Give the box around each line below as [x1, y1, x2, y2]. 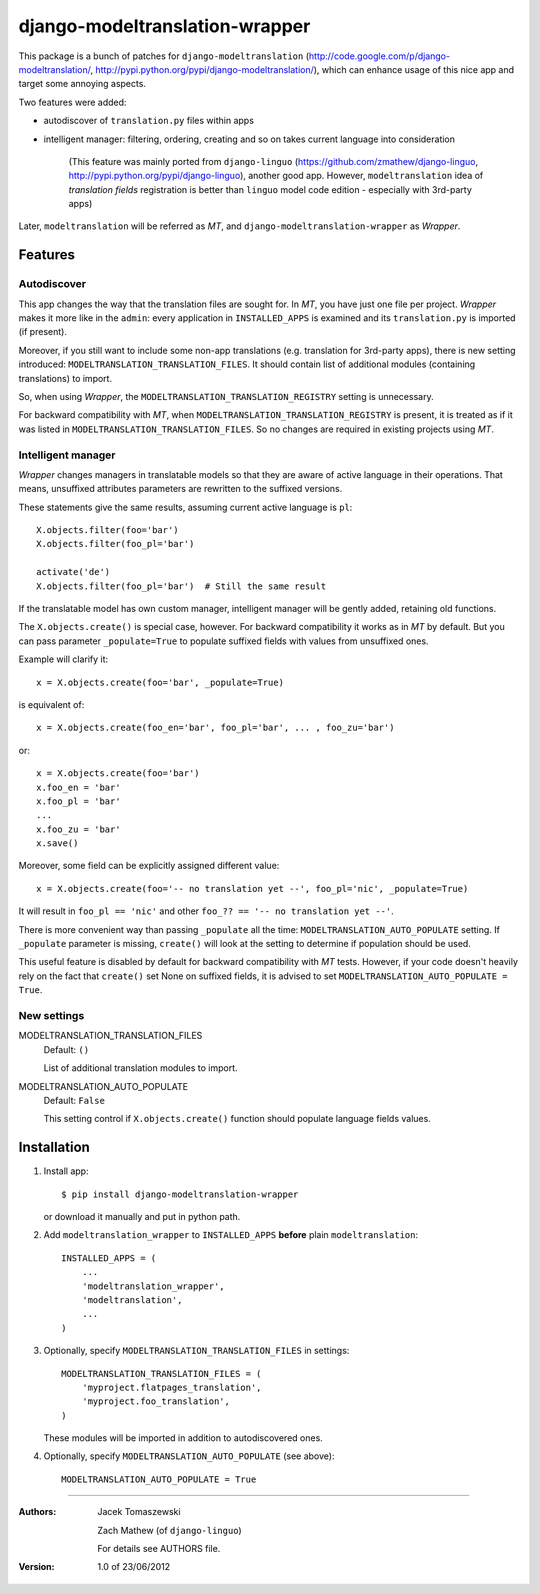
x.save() [36, 838, 79, 849]
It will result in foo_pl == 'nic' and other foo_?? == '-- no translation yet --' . [18, 905, 394, 917]
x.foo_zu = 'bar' [36, 823, 121, 835]
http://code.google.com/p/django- [308, 50, 450, 62]
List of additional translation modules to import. [43, 1062, 239, 1074]
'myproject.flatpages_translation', [81, 1381, 262, 1393]
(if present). [18, 326, 67, 338]
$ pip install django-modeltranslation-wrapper [61, 1188, 299, 1200]
